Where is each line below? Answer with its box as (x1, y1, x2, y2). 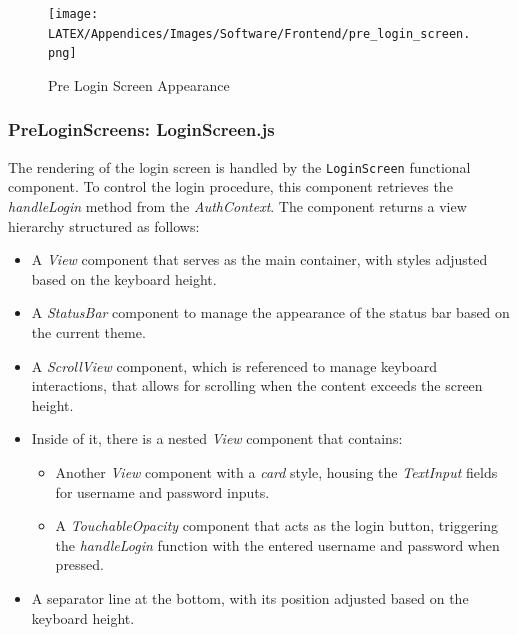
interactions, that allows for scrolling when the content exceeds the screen (31, 375, 483, 396)
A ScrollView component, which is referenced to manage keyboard (31, 355, 438, 376)
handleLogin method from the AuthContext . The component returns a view (8, 196, 467, 217)
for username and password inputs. (55, 481, 270, 502)
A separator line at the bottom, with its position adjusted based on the (31, 587, 469, 608)
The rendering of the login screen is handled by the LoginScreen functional (8, 156, 471, 177)
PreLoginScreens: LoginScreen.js (8, 117, 275, 142)
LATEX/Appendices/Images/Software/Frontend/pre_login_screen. (48, 26, 471, 41)
